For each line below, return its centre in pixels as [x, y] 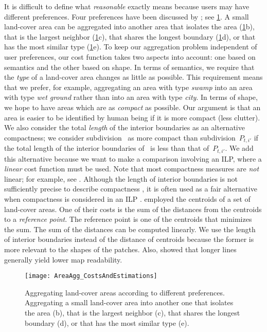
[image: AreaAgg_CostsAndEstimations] [91, 276]
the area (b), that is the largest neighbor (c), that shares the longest [132, 312]
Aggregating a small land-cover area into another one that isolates [129, 302]
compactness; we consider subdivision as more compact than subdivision [120, 137]
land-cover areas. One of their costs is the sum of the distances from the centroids [133, 209]
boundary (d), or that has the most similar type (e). [107, 322]
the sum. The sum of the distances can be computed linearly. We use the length [130, 229]
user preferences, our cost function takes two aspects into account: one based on [130, 56]
